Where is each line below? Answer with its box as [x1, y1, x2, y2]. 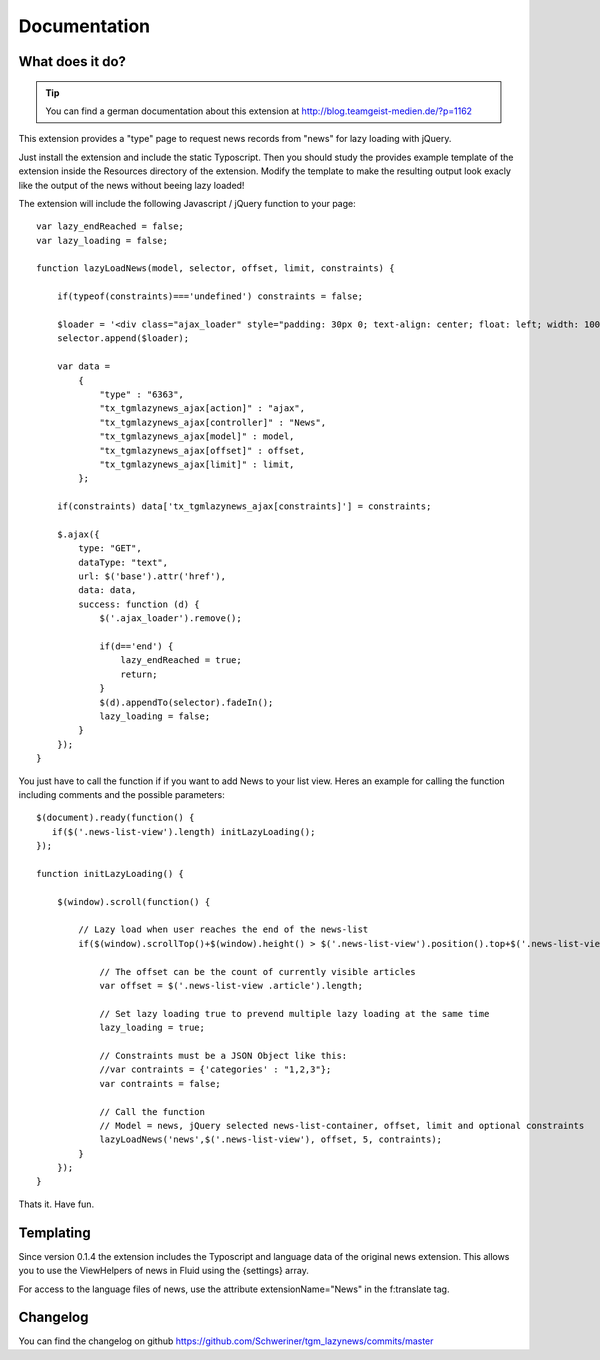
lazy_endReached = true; [120, 655, 242, 666]
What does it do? [18, 53, 127, 70]
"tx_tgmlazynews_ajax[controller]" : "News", [99, 416, 327, 428]
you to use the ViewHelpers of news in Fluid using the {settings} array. [18, 1265, 309, 1277]
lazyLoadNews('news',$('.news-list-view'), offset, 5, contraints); [99, 1134, 443, 1145]
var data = [56, 361, 111, 372]
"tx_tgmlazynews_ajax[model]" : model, [99, 431, 295, 442]
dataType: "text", [78, 556, 169, 568]
